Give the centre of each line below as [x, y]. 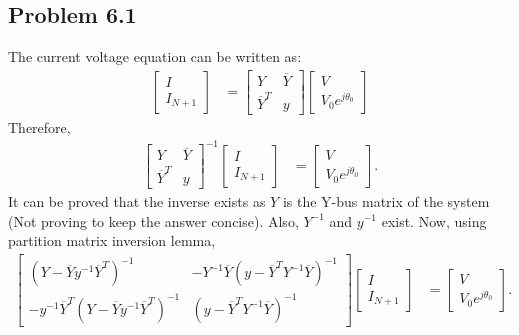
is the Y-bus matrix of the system [386, 200]
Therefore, [39, 126]
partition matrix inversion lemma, [112, 240]
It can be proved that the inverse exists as [137, 200]
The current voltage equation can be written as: [155, 56]
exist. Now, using [434, 220]
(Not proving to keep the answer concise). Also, [153, 220]
